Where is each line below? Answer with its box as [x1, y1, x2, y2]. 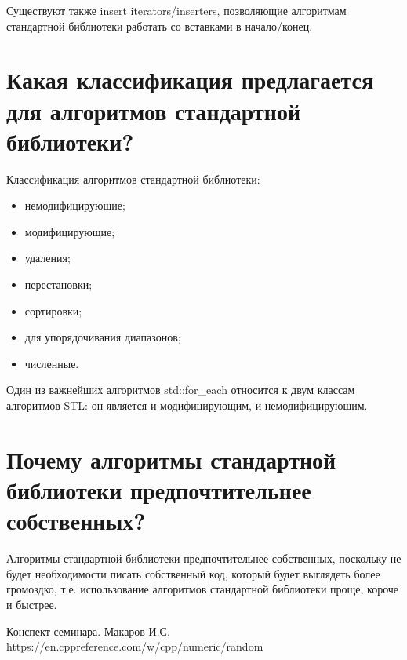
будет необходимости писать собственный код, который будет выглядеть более [6, 565, 380, 582]
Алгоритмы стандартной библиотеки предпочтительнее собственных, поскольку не [6, 550, 402, 567]
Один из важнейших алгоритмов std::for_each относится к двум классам [6, 381, 355, 398]
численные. [24, 355, 79, 371]
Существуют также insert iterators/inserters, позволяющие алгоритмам [6, 2, 347, 18]
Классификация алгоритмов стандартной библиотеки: [6, 170, 260, 187]
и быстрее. [6, 596, 57, 612]
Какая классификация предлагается [6, 64, 374, 96]
